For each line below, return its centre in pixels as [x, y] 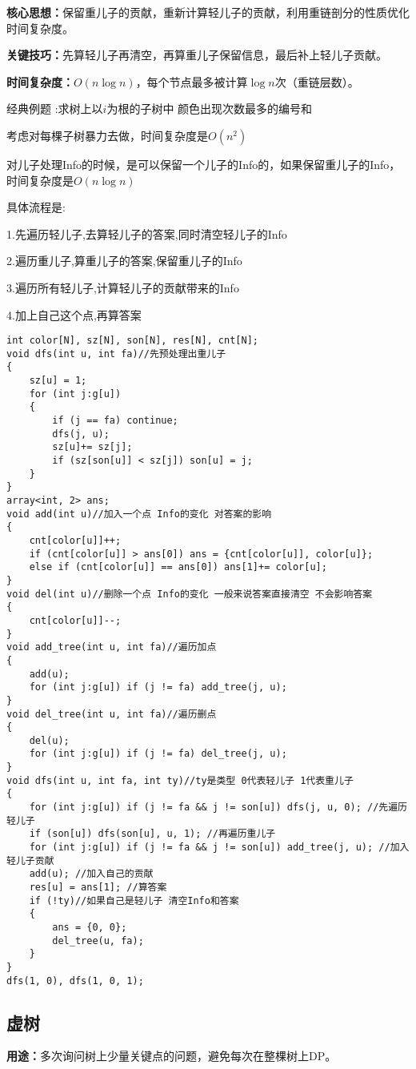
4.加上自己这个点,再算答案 [74, 314]
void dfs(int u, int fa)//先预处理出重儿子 [116, 354]
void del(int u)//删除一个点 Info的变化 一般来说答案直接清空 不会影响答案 [190, 594]
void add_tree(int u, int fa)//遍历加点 [112, 647]
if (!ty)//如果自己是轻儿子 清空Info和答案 [134, 900]
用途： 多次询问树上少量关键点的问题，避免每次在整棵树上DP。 [172, 1056]
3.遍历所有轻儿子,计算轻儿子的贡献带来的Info [123, 287]
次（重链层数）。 [317, 81]
